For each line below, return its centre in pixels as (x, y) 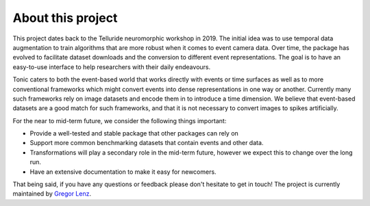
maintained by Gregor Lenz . (52, 194)
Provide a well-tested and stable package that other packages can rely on (134, 133)
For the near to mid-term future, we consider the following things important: (120, 120)
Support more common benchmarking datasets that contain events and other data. (147, 143)
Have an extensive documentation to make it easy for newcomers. (123, 172)
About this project (65, 18)
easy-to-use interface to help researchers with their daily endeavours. (112, 67)
